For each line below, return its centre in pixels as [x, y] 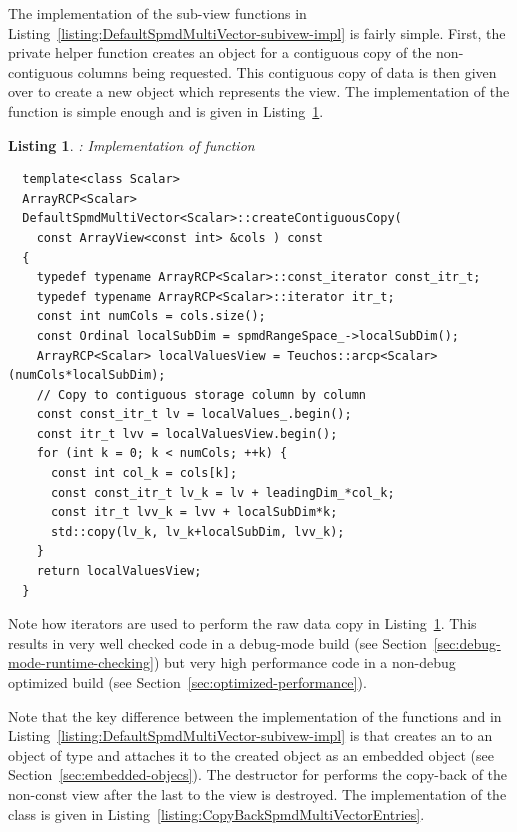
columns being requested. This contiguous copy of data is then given [287, 71]
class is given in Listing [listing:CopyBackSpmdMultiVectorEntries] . [216, 813]
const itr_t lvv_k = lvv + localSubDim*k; [194, 512]
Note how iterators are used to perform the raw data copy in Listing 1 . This [242, 623]
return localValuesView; [119, 571]
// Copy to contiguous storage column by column [201, 394]
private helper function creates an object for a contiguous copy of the [220, 52]
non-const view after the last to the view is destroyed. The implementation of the [257, 793]
